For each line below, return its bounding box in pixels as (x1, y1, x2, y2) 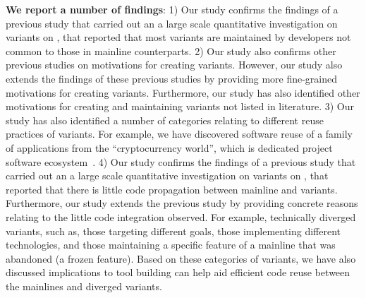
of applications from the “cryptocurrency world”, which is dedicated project (6, 140, 333, 155)
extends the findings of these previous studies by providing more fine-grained (6, 71, 338, 85)
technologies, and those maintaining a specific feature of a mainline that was (6, 237, 336, 252)
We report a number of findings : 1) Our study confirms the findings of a (6, 2, 338, 16)
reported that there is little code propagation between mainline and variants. (6, 181, 338, 196)
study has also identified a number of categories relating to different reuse (6, 112, 324, 127)
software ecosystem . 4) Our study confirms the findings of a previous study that (6, 154, 356, 169)
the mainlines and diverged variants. (6, 278, 162, 293)
